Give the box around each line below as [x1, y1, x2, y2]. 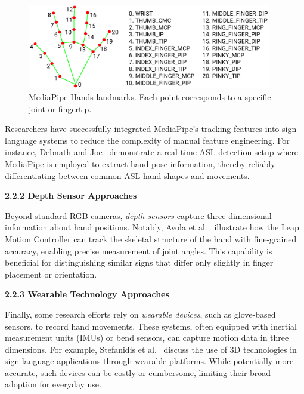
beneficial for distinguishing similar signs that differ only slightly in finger [5, 256, 274, 269]
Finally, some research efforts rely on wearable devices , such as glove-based [5, 307, 276, 320]
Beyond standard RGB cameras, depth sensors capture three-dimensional [5, 209, 272, 221]
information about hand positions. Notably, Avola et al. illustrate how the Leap [5, 221, 299, 233]
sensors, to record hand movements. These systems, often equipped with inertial [5, 319, 297, 332]
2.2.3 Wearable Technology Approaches [5, 288, 169, 300]
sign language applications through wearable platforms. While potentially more [5, 355, 294, 367]
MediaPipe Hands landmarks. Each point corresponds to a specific [29, 91, 271, 103]
